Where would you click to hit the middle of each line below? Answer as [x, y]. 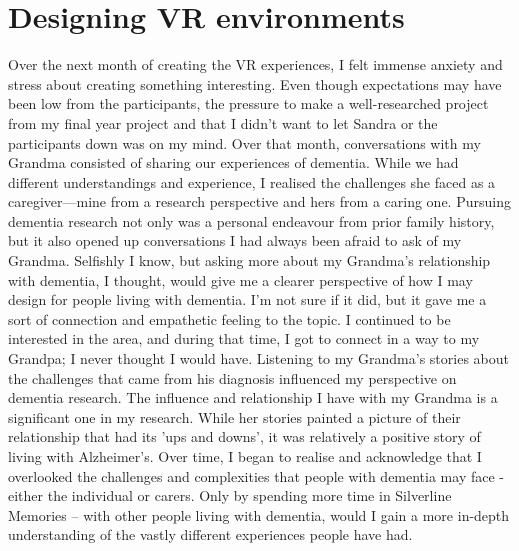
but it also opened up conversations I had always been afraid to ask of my [235, 240]
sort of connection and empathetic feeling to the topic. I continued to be [229, 318]
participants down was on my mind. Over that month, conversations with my [244, 142]
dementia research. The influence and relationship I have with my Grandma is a [253, 397]
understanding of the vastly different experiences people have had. [210, 534]
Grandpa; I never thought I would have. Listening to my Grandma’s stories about [258, 358]
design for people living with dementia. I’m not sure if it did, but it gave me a [247, 299]
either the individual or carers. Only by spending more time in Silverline [230, 495]
